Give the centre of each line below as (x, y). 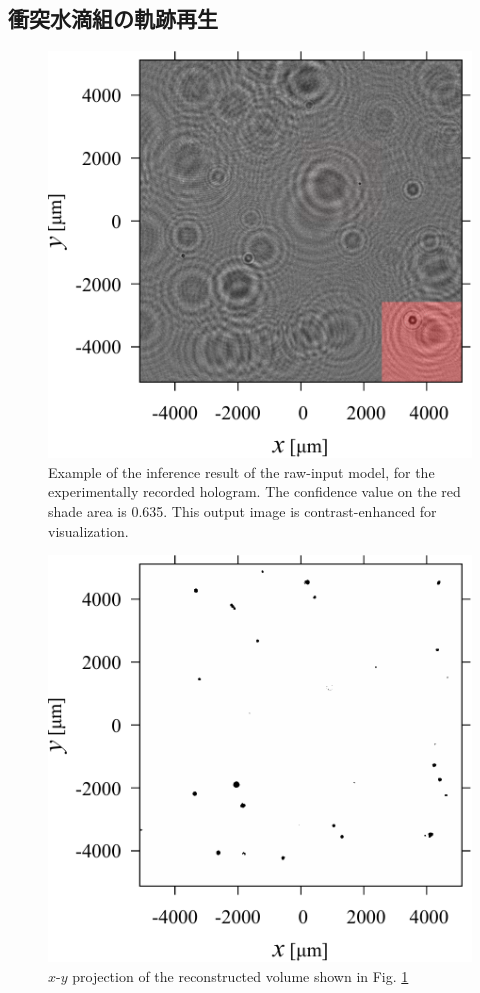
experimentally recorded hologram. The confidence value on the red (254, 491)
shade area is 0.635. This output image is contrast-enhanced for (242, 511)
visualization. (88, 530)
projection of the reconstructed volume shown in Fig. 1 (240, 975)
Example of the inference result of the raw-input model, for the (241, 471)
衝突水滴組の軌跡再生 (113, 18)
